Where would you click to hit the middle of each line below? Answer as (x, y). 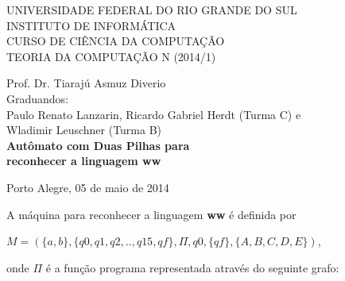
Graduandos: (38, 98)
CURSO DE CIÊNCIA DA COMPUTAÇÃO (116, 41)
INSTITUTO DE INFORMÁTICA (91, 25)
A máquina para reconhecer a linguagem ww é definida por (151, 214)
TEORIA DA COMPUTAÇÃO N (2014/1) (111, 56)
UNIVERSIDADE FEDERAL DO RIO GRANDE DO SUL (152, 10)
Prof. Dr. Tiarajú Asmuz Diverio (86, 83)
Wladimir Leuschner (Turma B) (84, 130)
